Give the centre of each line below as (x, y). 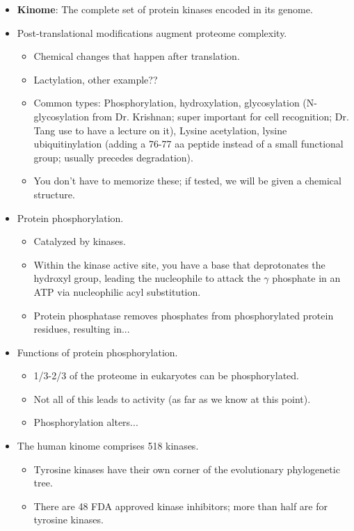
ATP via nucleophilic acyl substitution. (117, 291)
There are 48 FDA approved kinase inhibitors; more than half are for (180, 506)
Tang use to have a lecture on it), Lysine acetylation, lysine (160, 130)
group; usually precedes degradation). (113, 157)
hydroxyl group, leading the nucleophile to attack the (147, 278)
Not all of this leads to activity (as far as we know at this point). (172, 398)
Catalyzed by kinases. (80, 241)
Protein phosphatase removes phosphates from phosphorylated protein (184, 315)
